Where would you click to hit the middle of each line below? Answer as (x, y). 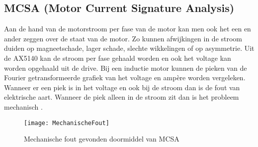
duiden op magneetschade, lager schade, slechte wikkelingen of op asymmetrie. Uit (129, 48)
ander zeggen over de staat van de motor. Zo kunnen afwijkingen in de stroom (123, 38)
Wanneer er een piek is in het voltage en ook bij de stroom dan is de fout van (122, 87)
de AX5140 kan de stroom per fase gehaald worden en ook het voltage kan (118, 58)
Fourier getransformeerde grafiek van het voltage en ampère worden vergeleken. (125, 77)
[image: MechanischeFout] (67, 123)
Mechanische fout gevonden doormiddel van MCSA (102, 139)
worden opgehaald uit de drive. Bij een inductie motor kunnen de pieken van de (126, 68)
